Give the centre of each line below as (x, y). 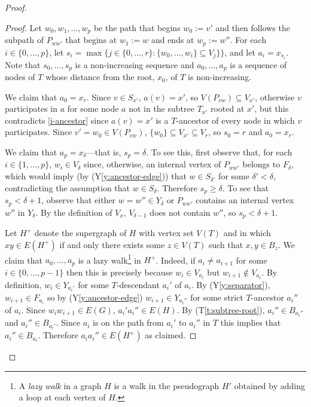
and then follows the (253, 27)
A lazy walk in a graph (60, 385)
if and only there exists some (112, 244)
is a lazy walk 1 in (109, 259)
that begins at (91, 40)
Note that (23, 64)
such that (226, 244)
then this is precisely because (119, 272)
